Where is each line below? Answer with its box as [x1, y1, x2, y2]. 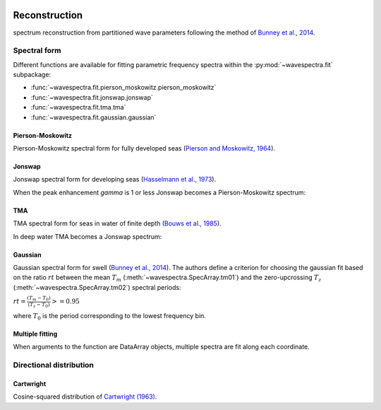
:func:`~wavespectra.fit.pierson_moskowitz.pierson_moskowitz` [30, 83, 217, 92]
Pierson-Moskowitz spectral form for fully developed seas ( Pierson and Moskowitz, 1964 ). [13, 144, 275, 152]
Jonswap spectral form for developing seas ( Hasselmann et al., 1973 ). [13, 175, 217, 184]
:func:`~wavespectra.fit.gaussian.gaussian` [30, 113, 157, 122]
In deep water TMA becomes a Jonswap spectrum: [13, 232, 162, 240]
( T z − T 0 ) [28, 301, 50, 309]
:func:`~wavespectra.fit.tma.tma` [30, 103, 126, 112]
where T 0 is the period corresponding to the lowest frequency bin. [13, 311, 206, 322]
